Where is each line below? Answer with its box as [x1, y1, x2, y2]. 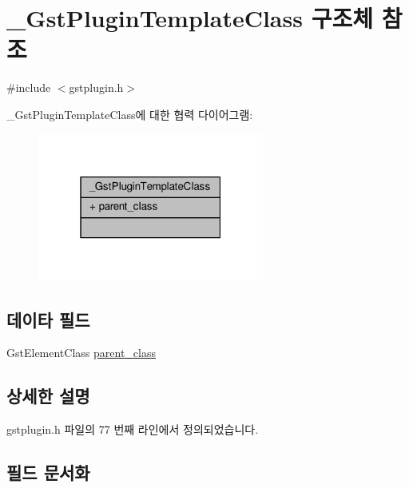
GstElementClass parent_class [6, 344, 156, 361]
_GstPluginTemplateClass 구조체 [6, 2, 373, 34]
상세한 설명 [6, 383, 90, 408]
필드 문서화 [6, 460, 90, 485]
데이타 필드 [6, 307, 90, 331]
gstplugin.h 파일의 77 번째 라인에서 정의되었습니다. [6, 421, 259, 438]
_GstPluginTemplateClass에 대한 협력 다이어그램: [6, 105, 253, 122]
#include [6, 79, 51, 96]
